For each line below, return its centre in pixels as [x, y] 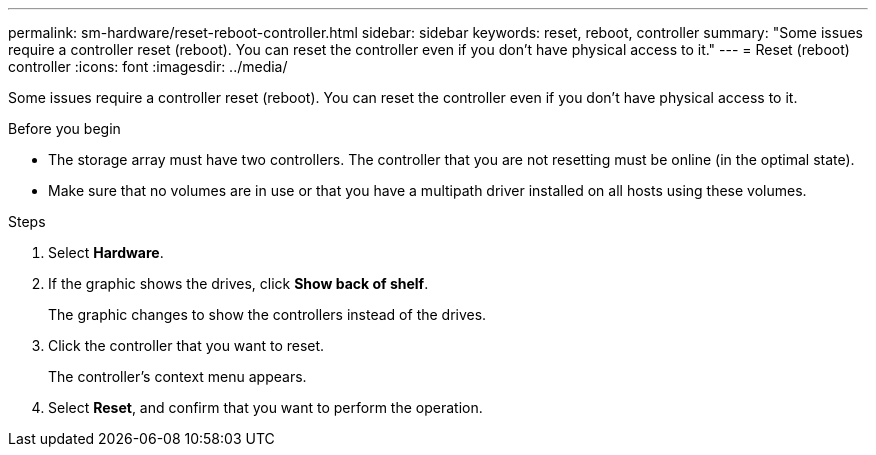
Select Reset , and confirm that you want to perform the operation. [265, 407]
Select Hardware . [106, 252]
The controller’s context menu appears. [177, 376]
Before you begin [64, 128]
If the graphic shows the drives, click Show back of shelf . [238, 283]
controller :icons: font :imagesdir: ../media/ [148, 66]
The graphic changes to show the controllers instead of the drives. [267, 314]
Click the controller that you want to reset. [186, 345]
